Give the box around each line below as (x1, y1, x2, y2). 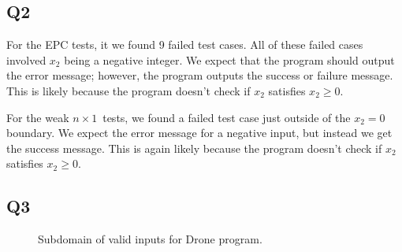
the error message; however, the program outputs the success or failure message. (6, 67, 393, 83)
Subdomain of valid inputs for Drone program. (38, 231, 262, 247)
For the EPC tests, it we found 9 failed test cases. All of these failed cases (6, 36, 363, 53)
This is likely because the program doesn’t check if (6, 82, 251, 98)
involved (6, 51, 47, 68)
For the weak (6, 109, 69, 125)
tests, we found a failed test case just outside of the (102, 109, 351, 125)
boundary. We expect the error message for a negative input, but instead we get (6, 124, 393, 141)
